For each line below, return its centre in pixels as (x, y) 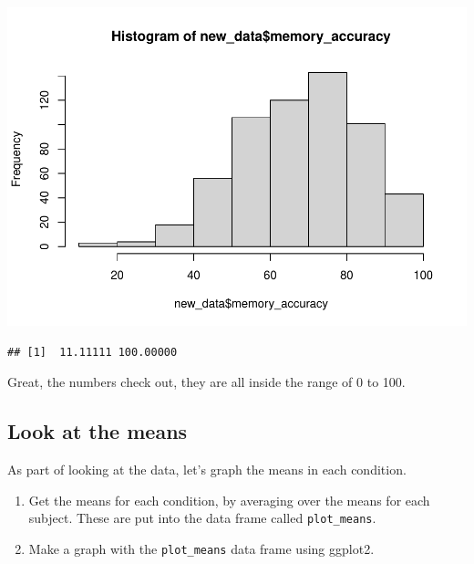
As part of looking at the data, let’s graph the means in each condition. (207, 469)
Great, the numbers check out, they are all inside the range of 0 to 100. (206, 382)
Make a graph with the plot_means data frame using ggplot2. (201, 548)
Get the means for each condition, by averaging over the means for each (229, 500)
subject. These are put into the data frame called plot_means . (202, 518)
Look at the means (98, 431)
